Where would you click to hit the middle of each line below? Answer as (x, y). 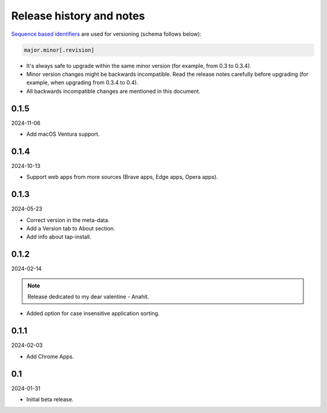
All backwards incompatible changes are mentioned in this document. (114, 91)
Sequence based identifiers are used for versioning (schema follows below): (106, 34)
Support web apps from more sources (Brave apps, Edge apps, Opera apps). (122, 177)
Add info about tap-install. (59, 237)
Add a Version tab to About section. (71, 228)
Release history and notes (78, 16)
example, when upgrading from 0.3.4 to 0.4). (82, 82)
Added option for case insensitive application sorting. (93, 314)
